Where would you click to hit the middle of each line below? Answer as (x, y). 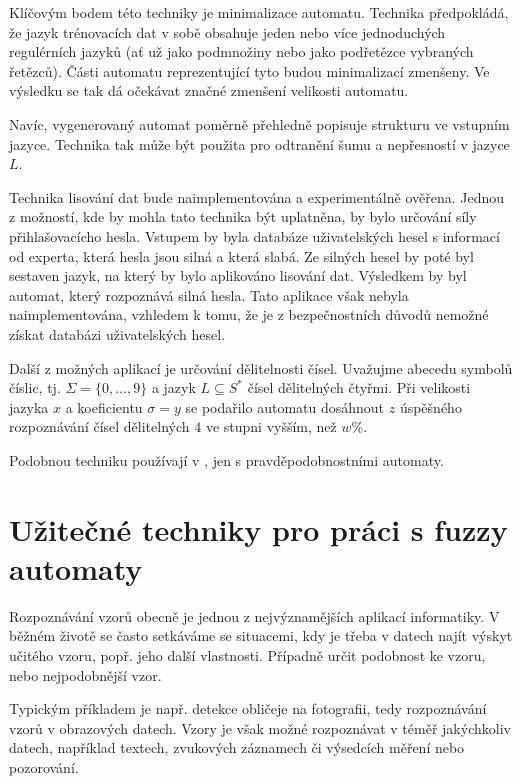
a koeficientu (104, 406)
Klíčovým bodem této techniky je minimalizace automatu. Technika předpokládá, (259, 12)
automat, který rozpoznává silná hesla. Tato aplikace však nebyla (209, 294)
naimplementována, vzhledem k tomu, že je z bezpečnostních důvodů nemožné (249, 314)
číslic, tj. (35, 387)
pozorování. (44, 766)
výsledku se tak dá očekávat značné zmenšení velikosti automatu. (209, 90)
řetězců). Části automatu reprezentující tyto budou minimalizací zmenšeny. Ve (249, 70)
